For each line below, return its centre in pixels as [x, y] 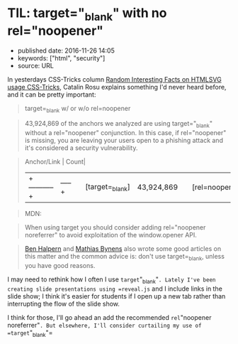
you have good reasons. [60, 265]
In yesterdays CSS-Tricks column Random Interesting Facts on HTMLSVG [114, 79]
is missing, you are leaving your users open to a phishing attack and [124, 141]
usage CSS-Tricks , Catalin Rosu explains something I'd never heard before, [117, 87]
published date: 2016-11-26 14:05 [66, 50]
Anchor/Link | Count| [55, 162]
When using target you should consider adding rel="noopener [115, 227]
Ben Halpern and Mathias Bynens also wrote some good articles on [123, 249]
